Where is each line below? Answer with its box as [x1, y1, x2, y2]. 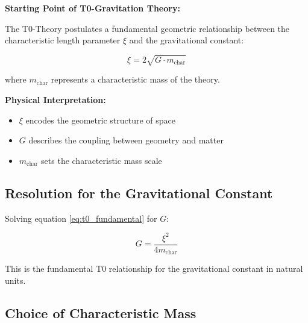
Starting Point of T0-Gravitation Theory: [5, 2, 180, 14]
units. [5, 274, 26, 286]
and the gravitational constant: [129, 34, 244, 46]
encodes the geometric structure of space [25, 113, 176, 126]
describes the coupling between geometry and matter [28, 134, 224, 146]
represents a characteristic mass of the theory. [51, 73, 220, 86]
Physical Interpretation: [5, 93, 106, 105]
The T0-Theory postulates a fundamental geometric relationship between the [5, 22, 290, 34]
